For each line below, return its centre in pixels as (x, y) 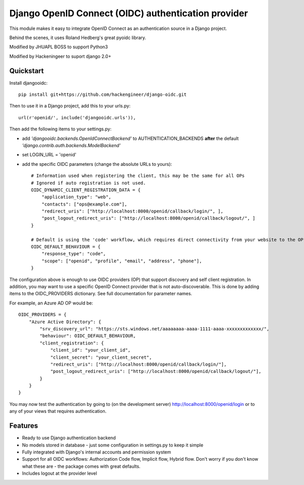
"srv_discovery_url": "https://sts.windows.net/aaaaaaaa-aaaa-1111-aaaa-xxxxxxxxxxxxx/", (155, 329)
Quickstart (27, 71)
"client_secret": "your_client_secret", (101, 357)
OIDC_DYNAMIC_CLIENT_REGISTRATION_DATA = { (86, 190)
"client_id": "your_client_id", (91, 350)
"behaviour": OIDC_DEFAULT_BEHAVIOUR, (88, 336)
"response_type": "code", (74, 254)
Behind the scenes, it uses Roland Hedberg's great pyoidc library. (78, 38)
